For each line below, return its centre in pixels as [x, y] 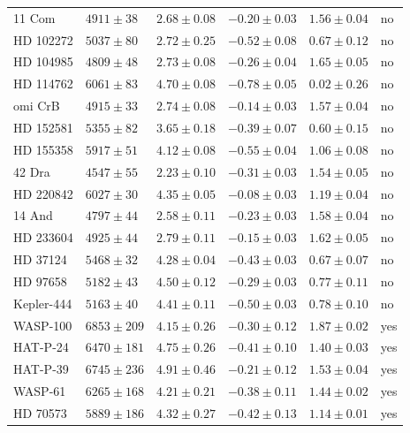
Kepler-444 [43, 303]
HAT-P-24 [41, 347]
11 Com [34, 17]
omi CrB [37, 106]
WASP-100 [43, 325]
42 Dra [32, 171]
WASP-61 [40, 391]
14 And [33, 215]
